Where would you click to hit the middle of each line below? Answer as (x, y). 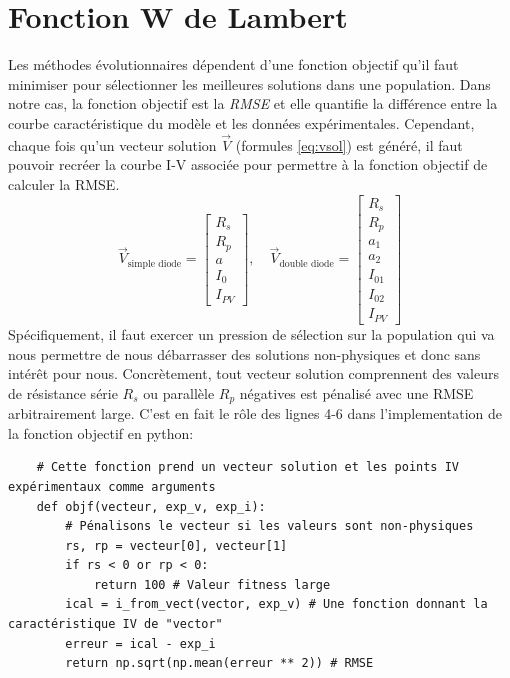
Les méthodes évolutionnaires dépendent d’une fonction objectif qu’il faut (233, 64)
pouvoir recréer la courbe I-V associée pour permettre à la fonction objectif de (248, 164)
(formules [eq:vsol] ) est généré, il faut (349, 144)
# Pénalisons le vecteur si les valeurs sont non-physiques (269, 526)
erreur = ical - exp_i (140, 643)
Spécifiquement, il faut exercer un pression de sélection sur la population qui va (251, 333)
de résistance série (63, 392)
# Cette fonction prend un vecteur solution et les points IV (248, 467)
